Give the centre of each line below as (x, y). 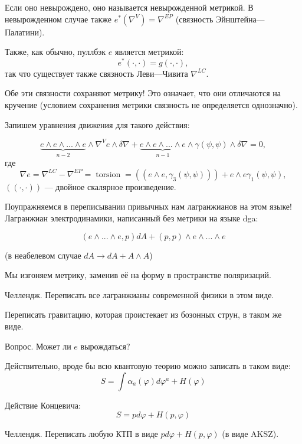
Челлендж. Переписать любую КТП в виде (81, 434)
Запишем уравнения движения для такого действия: (97, 124)
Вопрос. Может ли (38, 346)
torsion (108, 174)
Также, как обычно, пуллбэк (55, 52)
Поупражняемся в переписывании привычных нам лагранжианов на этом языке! (148, 206)
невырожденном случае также (58, 19)
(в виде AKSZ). (250, 434)
